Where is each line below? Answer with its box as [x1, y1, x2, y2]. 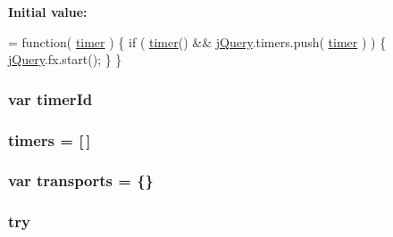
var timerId [8, 87, 93, 110]
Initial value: [8, 3, 88, 20]
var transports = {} [8, 169, 154, 192]
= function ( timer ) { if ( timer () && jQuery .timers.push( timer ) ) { [8, 32, 387, 51]
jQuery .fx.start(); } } [8, 50, 122, 69]
